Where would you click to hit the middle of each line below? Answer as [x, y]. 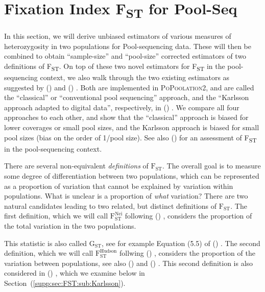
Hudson [109, 251]
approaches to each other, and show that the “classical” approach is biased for [126, 117]
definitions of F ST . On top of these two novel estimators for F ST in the [115, 66]
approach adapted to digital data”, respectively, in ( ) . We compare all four [122, 107]
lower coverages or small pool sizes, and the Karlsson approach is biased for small [132, 127]
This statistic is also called [46, 243]
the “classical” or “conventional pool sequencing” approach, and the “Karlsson [127, 97]
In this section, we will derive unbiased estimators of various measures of [118, 36]
